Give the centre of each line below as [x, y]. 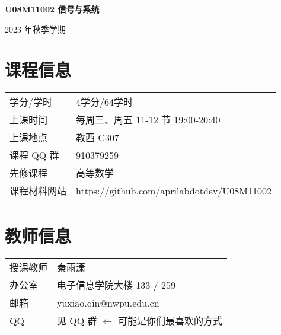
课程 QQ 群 [34, 155]
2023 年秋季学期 [35, 29]
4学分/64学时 [105, 102]
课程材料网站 [38, 191]
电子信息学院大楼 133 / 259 [116, 285]
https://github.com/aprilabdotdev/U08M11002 [174, 190]
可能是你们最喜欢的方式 [170, 321]
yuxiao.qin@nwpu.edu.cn [108, 302]
